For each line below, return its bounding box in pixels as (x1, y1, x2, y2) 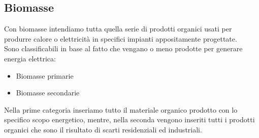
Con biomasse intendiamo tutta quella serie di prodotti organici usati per (4, 23, 232, 34)
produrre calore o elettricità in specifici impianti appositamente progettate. (4, 33, 237, 44)
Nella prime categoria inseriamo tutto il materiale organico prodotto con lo (4, 104, 238, 115)
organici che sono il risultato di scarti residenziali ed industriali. (4, 124, 202, 134)
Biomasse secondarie (16, 87, 80, 98)
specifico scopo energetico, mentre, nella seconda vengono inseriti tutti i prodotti (4, 114, 255, 125)
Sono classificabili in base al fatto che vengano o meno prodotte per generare (4, 43, 243, 54)
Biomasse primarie (16, 70, 74, 81)
